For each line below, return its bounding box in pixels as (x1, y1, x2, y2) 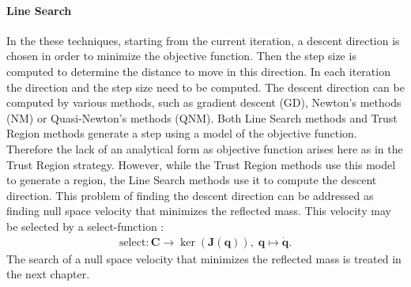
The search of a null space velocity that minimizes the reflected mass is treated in (6, 250, 402, 266)
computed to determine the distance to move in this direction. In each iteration (6, 62, 390, 79)
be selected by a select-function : (6, 217, 164, 234)
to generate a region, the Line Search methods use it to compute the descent (6, 172, 377, 188)
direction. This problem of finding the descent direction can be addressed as (6, 187, 374, 203)
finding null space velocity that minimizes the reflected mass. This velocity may (6, 202, 391, 219)
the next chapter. (6, 266, 90, 282)
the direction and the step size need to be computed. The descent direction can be (6, 78, 405, 95)
